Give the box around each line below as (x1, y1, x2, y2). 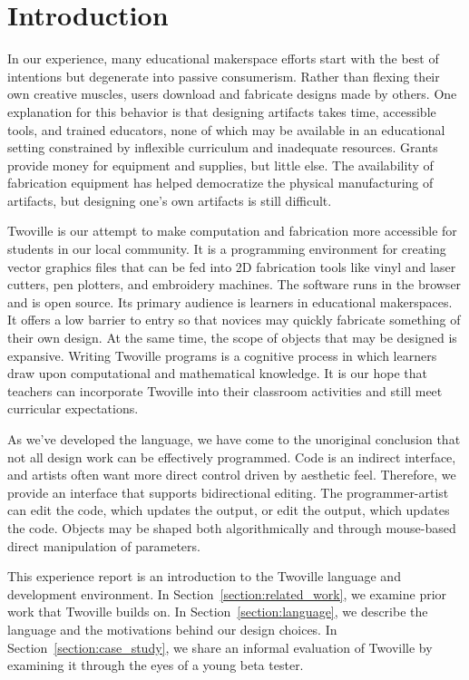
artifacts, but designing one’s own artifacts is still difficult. (7, 190, 332, 209)
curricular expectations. (7, 399, 139, 418)
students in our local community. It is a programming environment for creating (7, 239, 446, 258)
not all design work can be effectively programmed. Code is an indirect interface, (7, 447, 456, 466)
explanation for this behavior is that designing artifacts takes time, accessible (7, 102, 436, 121)
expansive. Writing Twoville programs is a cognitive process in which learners (7, 345, 437, 364)
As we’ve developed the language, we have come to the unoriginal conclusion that (7, 430, 461, 448)
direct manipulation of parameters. (7, 536, 200, 555)
